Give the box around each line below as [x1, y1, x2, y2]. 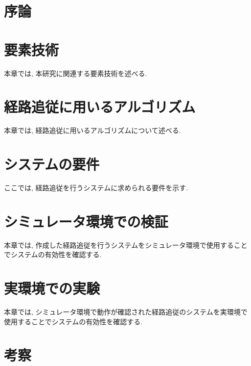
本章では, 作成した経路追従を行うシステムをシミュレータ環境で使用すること [4, 239, 248, 250]
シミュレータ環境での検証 [4, 211, 168, 231]
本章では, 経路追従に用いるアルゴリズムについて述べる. [4, 125, 181, 135]
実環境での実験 [4, 278, 100, 298]
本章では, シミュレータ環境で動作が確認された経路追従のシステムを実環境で [4, 306, 248, 316]
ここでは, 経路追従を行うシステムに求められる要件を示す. [4, 182, 188, 192]
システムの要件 [4, 154, 100, 174]
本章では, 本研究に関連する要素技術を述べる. [4, 68, 147, 78]
